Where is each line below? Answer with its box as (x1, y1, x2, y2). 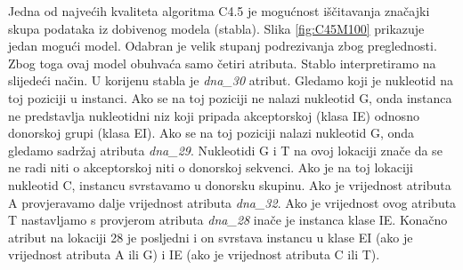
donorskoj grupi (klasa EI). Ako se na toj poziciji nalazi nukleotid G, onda (8, 123, 415, 142)
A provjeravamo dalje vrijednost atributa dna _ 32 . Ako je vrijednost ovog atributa (8, 193, 457, 211)
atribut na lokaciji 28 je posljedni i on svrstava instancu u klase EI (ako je (8, 227, 413, 246)
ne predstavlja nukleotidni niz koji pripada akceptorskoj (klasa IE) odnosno (8, 106, 419, 124)
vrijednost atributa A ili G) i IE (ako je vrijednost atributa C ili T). (8, 245, 380, 264)
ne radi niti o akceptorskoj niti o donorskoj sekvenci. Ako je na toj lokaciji (8, 158, 413, 177)
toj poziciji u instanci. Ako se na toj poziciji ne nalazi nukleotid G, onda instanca (8, 88, 452, 107)
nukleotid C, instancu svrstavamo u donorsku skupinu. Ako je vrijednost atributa (8, 175, 451, 194)
